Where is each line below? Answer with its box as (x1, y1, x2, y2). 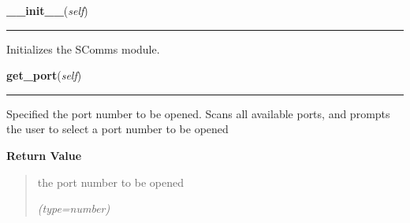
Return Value (6, 147, 82, 163)
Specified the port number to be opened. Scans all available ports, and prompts (6, 105, 390, 121)
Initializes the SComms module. (6, 40, 160, 57)
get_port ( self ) (6, 67, 82, 84)
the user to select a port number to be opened (6, 121, 229, 137)
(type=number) (37, 200, 110, 217)
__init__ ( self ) (6, 2, 88, 18)
